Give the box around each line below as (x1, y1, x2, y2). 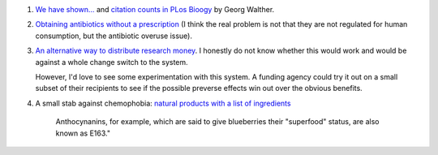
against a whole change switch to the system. (35, 57, 188, 67)
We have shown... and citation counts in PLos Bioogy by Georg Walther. (35, 5, 275, 14)
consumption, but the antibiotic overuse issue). (35, 31, 192, 41)
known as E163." (55, 128, 111, 138)
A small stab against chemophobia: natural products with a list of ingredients (35, 98, 291, 108)
